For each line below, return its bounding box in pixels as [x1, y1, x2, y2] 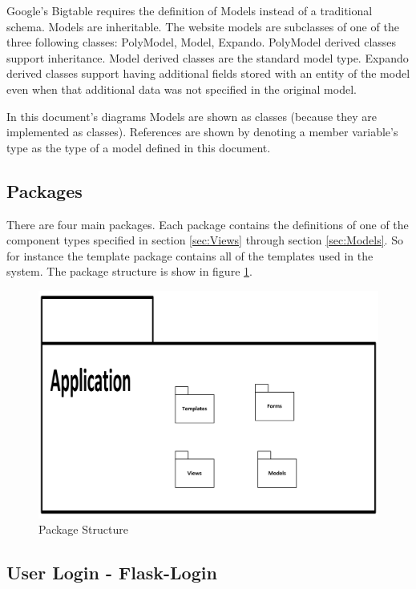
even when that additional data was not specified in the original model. [6, 80, 357, 97]
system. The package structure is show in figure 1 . [6, 263, 252, 280]
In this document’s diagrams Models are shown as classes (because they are [6, 107, 378, 124]
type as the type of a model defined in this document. [6, 139, 271, 155]
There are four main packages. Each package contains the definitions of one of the [6, 216, 409, 232]
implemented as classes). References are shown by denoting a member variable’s [6, 123, 398, 140]
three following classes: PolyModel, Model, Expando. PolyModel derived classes [6, 34, 397, 50]
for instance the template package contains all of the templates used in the [6, 247, 374, 264]
